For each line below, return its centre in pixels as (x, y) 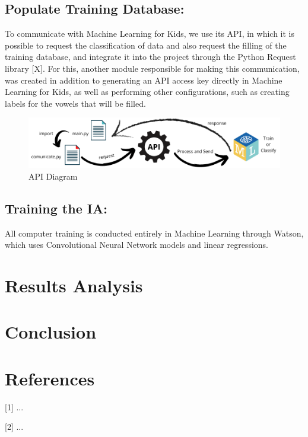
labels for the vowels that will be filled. (75, 103)
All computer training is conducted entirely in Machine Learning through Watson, (154, 233)
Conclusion (51, 332)
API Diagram (53, 176)
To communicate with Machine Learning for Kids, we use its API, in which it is (150, 34)
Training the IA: (56, 208)
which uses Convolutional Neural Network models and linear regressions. (136, 245)
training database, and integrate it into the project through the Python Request (150, 57)
